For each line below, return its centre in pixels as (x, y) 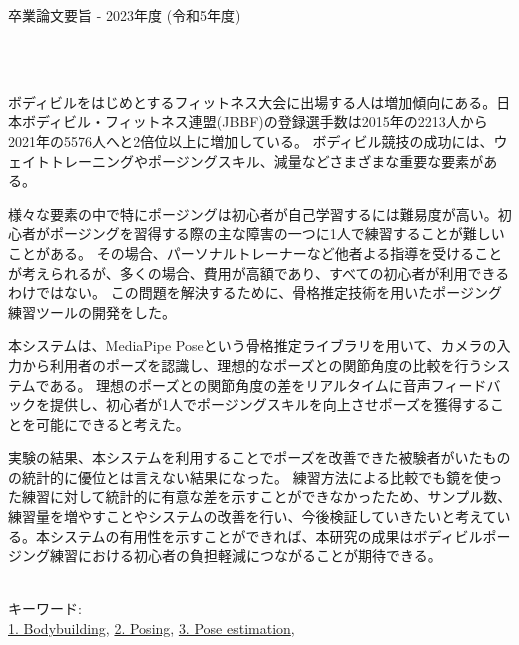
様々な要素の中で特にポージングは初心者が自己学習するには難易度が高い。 (253, 213)
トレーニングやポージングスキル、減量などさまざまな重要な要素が (266, 160)
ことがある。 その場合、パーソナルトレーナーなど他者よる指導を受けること (255, 252)
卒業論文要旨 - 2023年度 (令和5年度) (124, 15)
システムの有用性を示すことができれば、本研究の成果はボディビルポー (280, 535)
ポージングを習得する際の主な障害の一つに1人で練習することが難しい (277, 233)
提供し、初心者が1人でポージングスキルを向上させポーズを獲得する (270, 404)
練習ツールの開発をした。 (92, 311)
